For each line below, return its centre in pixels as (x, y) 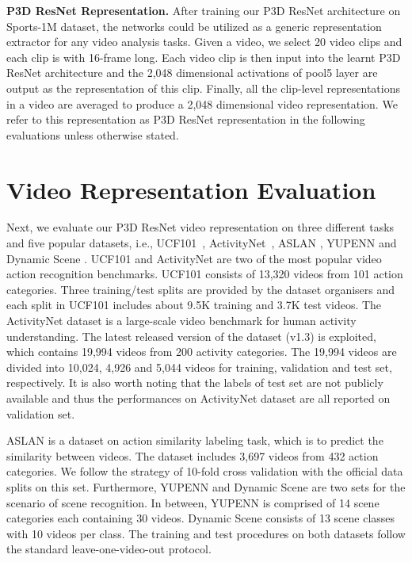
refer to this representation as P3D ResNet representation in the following (186, 119)
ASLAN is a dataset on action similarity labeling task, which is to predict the (195, 440)
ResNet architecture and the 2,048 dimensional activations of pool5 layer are (192, 73)
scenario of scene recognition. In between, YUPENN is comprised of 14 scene (193, 502)
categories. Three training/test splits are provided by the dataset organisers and (201, 289)
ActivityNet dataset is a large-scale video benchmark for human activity (181, 321)
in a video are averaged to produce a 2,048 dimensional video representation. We (202, 103)
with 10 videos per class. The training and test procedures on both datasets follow (206, 533)
